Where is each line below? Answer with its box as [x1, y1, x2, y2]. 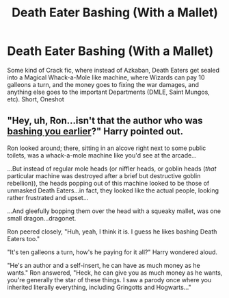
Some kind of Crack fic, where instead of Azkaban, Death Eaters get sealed [7, 66, 220, 74]
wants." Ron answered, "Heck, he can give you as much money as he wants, [7, 269, 223, 277]
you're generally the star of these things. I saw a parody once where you [7, 275, 212, 284]
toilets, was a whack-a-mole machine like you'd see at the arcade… [7, 151, 197, 159]
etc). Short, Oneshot [7, 95, 64, 103]
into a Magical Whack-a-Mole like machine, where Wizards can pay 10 [7, 73, 205, 82]
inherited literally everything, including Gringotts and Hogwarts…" [7, 283, 191, 291]
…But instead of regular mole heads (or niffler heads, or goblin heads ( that [7, 164, 217, 173]
